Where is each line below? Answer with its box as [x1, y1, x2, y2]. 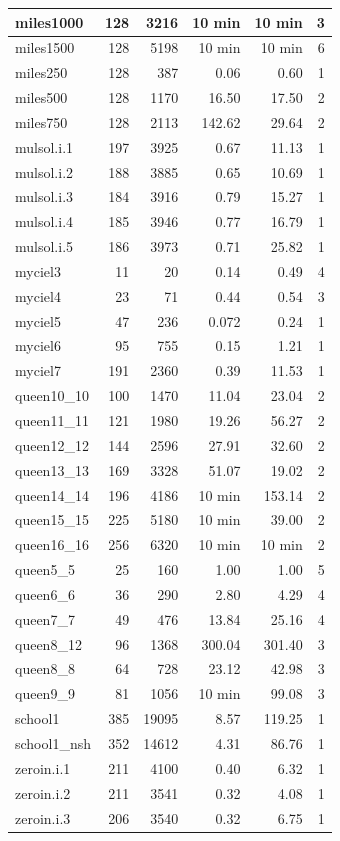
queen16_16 [15, 534, 89, 555]
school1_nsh [15, 732, 91, 753]
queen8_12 [15, 633, 82, 654]
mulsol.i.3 [15, 186, 74, 207]
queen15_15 [15, 509, 89, 530]
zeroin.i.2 [15, 782, 71, 803]
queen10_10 [15, 385, 89, 406]
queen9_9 [15, 683, 75, 704]
